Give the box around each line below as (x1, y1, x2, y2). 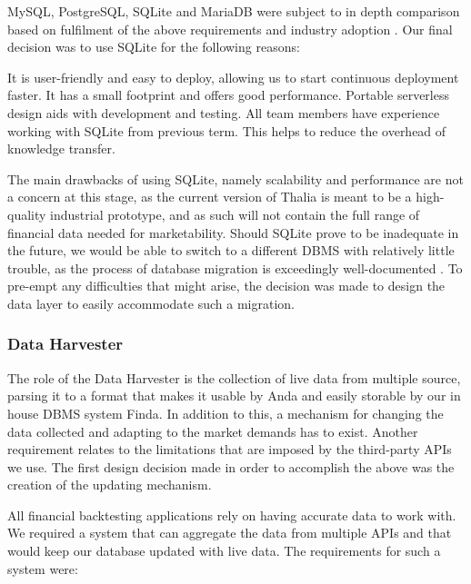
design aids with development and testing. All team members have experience (7, 103, 440, 122)
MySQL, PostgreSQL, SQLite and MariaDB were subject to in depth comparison (7, 2, 460, 20)
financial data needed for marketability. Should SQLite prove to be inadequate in (7, 223, 459, 242)
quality (7, 204, 46, 223)
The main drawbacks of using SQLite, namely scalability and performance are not (7, 169, 464, 188)
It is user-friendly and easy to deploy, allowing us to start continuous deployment (7, 67, 459, 86)
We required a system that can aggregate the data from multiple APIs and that (7, 523, 452, 542)
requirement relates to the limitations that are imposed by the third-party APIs (7, 440, 452, 459)
